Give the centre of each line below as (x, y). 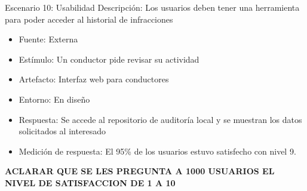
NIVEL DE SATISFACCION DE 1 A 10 (90, 182)
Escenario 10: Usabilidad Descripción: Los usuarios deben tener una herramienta (152, 7)
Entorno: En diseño (54, 99)
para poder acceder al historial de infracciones (89, 19)
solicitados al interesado (62, 131)
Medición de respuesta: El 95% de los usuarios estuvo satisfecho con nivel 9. (157, 151)
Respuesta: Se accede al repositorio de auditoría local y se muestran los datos (160, 119)
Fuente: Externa (48, 39)
